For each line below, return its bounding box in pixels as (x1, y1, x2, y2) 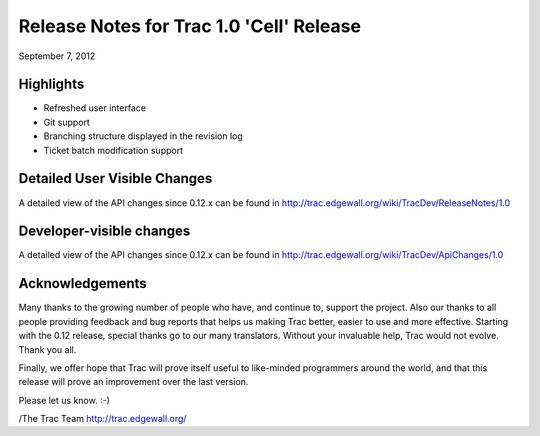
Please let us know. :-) (18, 394, 110, 406)
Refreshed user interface (43, 102, 147, 114)
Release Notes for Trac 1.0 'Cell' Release (18, 15, 362, 37)
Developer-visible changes (18, 223, 191, 240)
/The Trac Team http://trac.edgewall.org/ (18, 413, 187, 425)
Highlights (18, 76, 85, 93)
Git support (43, 116, 90, 128)
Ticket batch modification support (43, 144, 184, 156)
